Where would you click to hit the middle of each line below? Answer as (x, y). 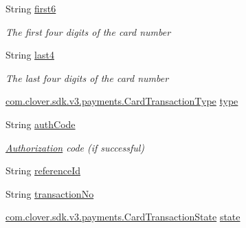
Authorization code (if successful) (75, 147)
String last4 (30, 55)
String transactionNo (50, 193)
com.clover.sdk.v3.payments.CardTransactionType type (122, 101)
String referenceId (43, 170)
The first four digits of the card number (88, 31)
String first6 (31, 8)
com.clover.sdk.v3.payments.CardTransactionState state (123, 217)
